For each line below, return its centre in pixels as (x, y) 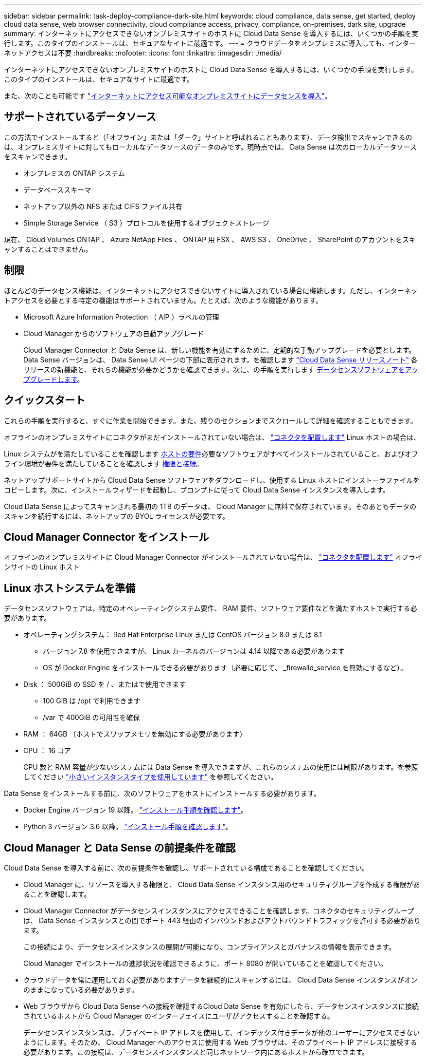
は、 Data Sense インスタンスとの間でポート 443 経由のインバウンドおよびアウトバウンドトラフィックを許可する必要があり (222, 921)
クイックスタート (45, 400)
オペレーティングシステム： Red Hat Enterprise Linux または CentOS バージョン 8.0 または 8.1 (173, 635)
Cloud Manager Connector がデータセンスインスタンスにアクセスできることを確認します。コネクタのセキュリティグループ (219, 911)
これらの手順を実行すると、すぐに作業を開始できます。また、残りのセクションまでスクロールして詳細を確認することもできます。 (211, 420)
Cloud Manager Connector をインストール (106, 537)
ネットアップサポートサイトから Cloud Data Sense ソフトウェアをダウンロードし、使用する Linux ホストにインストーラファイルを (212, 480)
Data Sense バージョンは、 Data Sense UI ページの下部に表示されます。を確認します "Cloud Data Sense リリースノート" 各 (221, 360)
